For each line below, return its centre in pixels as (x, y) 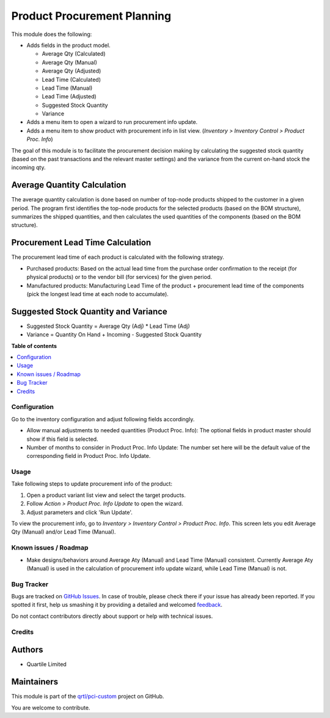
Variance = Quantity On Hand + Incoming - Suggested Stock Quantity (114, 335)
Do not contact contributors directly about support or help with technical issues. (112, 616)
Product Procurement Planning (91, 16)
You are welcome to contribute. (51, 708)
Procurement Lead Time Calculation (81, 243)
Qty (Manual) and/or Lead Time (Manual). (64, 532)
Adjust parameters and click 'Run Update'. (79, 512)
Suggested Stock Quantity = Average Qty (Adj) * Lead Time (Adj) (108, 326)
